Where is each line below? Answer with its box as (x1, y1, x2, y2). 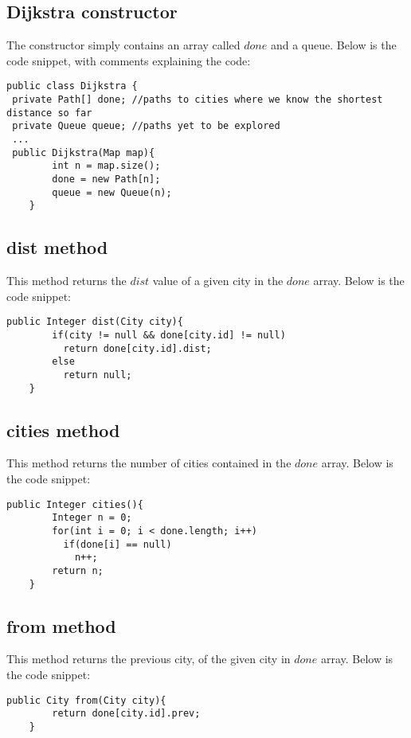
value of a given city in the (152, 272, 284, 289)
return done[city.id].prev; (52, 708, 201, 720)
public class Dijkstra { (6, 80, 138, 92)
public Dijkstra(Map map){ (12, 146, 155, 158)
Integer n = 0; (52, 512, 132, 524)
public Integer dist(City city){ (6, 316, 183, 328)
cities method (6, 417, 120, 442)
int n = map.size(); (52, 160, 161, 172)
